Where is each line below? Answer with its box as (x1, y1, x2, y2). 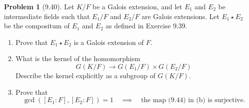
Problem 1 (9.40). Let (4, 1, 74, 11)
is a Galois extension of (74, 37, 144, 47)
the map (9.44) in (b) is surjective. (141, 97, 246, 104)
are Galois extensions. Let (141, 11, 219, 21)
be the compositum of (4, 21, 70, 31)
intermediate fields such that (4, 11, 90, 21)
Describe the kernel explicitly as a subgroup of (15, 70, 156, 80)
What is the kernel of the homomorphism (15, 53, 140, 64)
